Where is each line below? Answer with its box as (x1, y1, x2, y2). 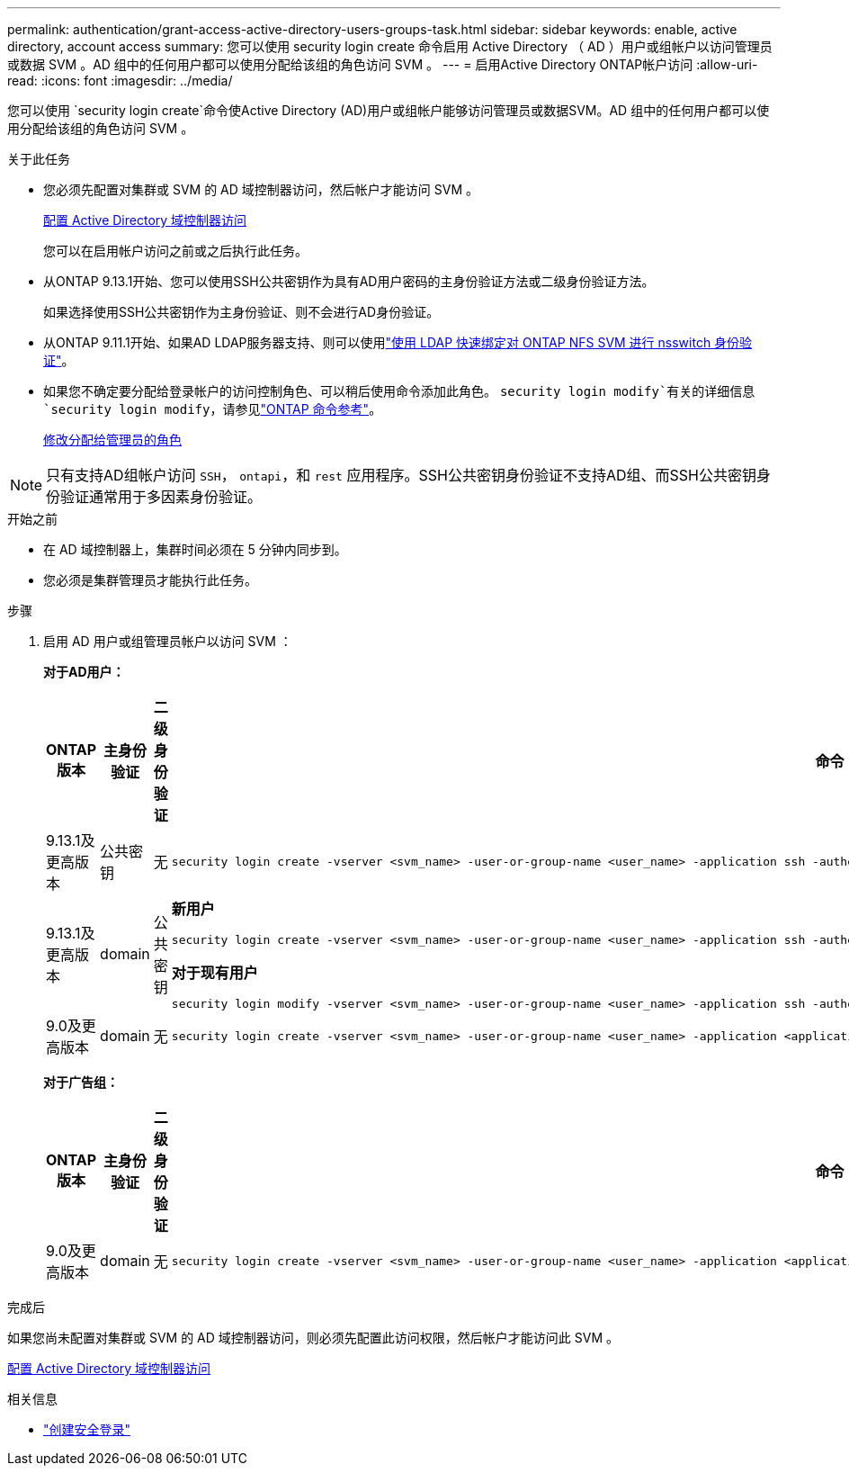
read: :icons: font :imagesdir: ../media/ (7, 73, 233, 88)
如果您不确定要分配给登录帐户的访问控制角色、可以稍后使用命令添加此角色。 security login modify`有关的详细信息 (43, 383, 755, 399)
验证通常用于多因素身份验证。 (60, 488, 263, 506)
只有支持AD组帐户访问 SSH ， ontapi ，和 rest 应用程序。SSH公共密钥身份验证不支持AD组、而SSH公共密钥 (46, 466, 756, 484)
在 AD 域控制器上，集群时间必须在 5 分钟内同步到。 (43, 542, 347, 557)
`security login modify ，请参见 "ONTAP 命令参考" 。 (43, 401, 382, 417)
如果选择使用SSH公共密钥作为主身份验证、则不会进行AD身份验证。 (43, 304, 440, 319)
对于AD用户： (43, 664, 125, 679)
